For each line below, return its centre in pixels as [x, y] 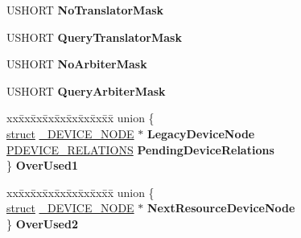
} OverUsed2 [42, 223]
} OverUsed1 [42, 165]
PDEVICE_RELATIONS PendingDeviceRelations [140, 149]
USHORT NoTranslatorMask [85, 10]
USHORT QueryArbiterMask [86, 90]
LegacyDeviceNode [201, 133]
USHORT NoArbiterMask [77, 64]
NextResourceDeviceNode [221, 208]
